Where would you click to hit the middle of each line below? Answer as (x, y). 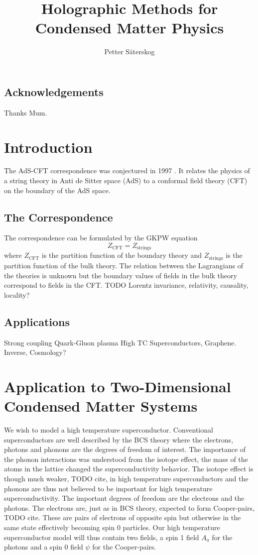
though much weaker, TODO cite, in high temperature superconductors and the (126, 478)
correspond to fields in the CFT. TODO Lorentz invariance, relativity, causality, (126, 285)
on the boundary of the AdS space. (57, 190)
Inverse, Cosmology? (35, 352)
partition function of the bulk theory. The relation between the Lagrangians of (124, 265)
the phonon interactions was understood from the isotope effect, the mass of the (126, 459)
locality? (17, 294)
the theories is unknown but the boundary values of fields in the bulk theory (121, 275)
